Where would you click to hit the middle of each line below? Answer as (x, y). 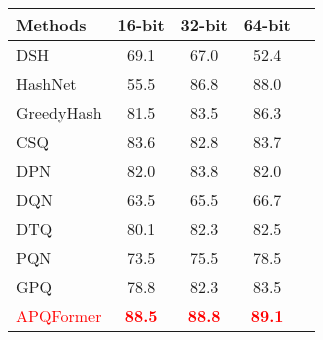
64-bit (267, 24)
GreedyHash (59, 112)
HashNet (46, 83)
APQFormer (59, 315)
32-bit (204, 24)
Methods (51, 24)
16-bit (141, 24)
